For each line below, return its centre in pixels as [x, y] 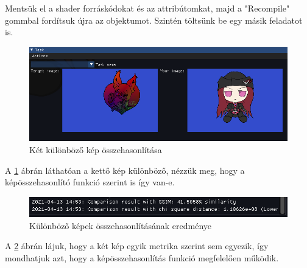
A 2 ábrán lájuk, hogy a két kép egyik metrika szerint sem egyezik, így [137, 246]
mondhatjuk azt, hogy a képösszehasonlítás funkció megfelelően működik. [142, 257]
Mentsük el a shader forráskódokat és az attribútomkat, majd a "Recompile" [147, 8]
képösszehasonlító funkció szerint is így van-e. [90, 182]
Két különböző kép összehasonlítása [96, 149]
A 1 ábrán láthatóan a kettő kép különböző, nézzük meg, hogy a [125, 170]
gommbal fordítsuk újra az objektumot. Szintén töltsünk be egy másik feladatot [154, 20]
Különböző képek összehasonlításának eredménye [120, 225]
